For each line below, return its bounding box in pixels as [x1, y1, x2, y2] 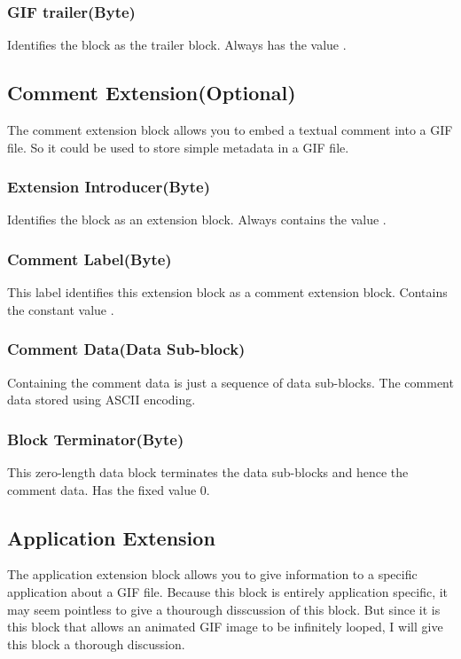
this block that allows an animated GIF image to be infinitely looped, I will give [7, 617, 443, 636]
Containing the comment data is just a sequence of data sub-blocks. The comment [7, 373, 454, 391]
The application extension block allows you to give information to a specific [7, 565, 418, 584]
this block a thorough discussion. [7, 634, 185, 653]
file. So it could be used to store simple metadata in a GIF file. [7, 137, 349, 156]
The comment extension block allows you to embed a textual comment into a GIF [7, 121, 453, 139]
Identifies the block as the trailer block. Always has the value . [7, 35, 347, 54]
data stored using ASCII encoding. [7, 390, 196, 409]
